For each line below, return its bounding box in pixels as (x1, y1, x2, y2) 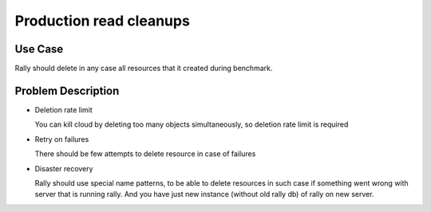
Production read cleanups (14, 12, 191, 29)
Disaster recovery (34, 163, 93, 173)
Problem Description (14, 84, 120, 97)
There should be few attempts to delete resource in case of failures (34, 149, 256, 159)
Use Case (14, 42, 64, 56)
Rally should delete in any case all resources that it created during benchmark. (14, 64, 273, 73)
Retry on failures (34, 134, 89, 143)
